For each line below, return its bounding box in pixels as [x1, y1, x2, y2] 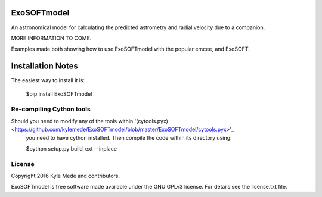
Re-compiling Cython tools [11, 105, 91, 113]
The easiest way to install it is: [11, 77, 85, 84]
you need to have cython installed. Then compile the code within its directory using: [26, 134, 232, 141]
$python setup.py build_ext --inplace [26, 145, 117, 152]
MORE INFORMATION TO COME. [11, 35, 92, 42]
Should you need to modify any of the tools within [11, 117, 134, 124]
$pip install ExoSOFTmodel [26, 90, 92, 98]
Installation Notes [11, 61, 79, 71]
